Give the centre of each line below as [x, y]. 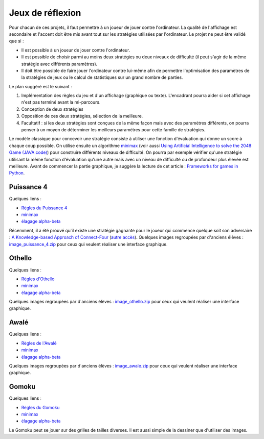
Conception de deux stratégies [52, 109]
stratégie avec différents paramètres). [59, 64]
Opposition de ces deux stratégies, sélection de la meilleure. [82, 116]
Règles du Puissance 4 [44, 208]
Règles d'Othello [38, 279]
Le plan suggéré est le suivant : [41, 86]
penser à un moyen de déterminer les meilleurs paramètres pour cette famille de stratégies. [113, 130]
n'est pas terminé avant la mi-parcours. [61, 102]
